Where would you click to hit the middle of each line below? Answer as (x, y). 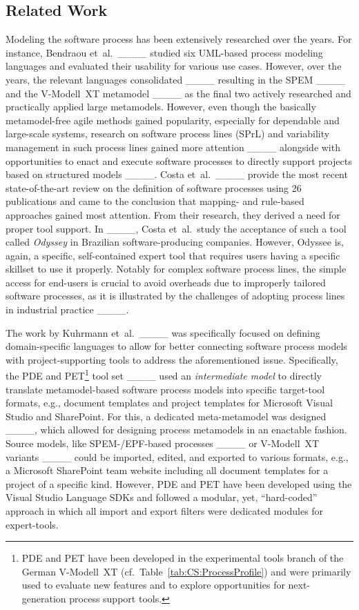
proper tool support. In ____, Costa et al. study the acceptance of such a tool (176, 228)
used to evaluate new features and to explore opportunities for (153, 585)
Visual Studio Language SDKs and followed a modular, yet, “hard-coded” (162, 497)
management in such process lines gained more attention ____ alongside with (173, 147)
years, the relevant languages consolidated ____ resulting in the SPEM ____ (175, 79)
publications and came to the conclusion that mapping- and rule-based (155, 201)
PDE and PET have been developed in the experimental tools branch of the (183, 558)
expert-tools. (32, 524)
